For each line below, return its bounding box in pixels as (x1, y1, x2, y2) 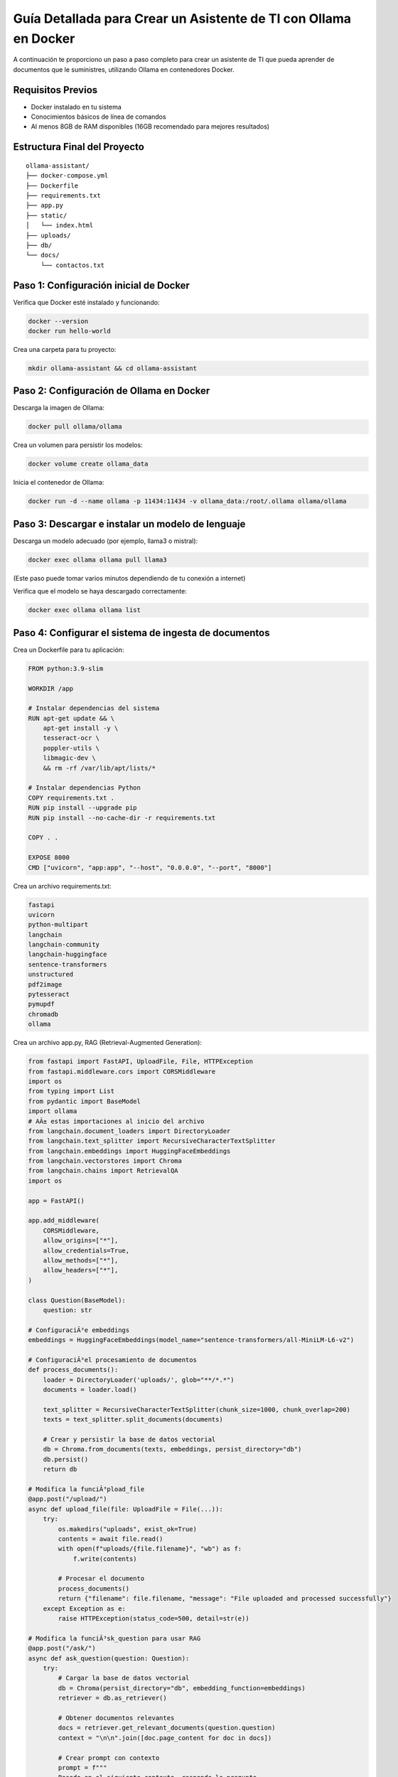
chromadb (28, 1010, 59, 1018)
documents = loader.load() (43, 1386, 138, 1394)
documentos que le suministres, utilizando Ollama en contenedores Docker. (13, 65, 235, 74)
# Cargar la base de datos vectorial (58, 1674, 190, 1682)
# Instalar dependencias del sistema (28, 704, 160, 712)
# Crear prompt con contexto (58, 1754, 160, 1762)
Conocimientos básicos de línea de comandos (31, 112, 166, 121)
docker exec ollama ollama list (28, 606, 141, 614)
